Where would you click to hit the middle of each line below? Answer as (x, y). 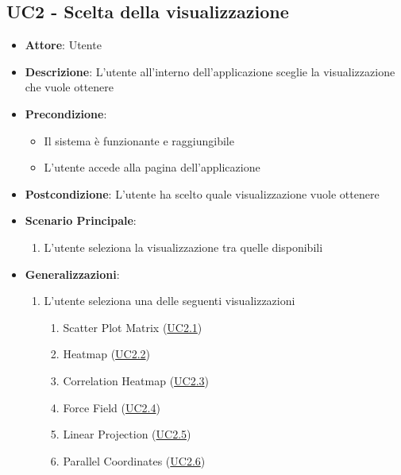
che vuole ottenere (69, 87)
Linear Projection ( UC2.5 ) (127, 434)
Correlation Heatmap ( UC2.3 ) (136, 380)
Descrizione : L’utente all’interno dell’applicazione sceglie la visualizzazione (210, 71)
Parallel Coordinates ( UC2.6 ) (134, 460)
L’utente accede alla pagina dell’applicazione (152, 167)
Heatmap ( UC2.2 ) (107, 354)
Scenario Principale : (81, 220)
